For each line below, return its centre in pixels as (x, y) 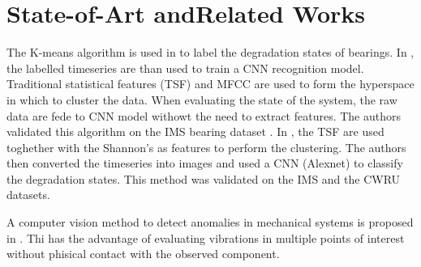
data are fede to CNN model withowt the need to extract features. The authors (204, 115)
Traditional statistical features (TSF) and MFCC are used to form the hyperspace (210, 84)
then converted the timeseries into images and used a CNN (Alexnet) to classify (205, 163)
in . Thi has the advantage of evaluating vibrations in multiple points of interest (206, 237)
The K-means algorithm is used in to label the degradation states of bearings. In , (210, 52)
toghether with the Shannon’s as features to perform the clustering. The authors (206, 147)
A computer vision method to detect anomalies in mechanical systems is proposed (210, 222)
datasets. (28, 195)
